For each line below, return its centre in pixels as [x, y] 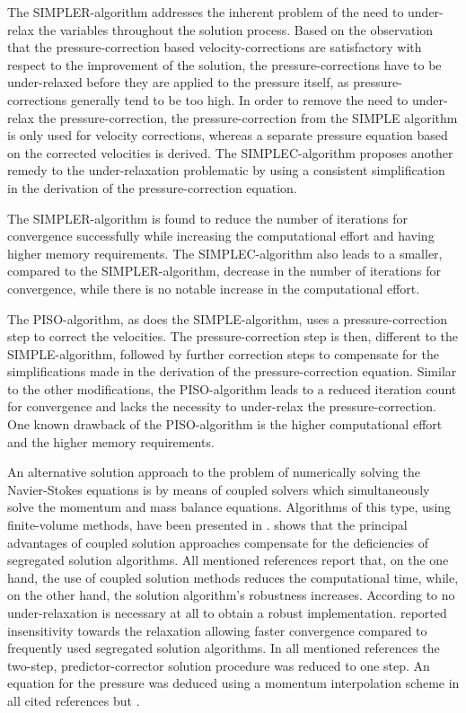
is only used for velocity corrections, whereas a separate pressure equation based [228, 135]
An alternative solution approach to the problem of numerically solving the [214, 472]
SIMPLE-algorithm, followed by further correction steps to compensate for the [223, 353]
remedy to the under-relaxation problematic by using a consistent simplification [226, 170]
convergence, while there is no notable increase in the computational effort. [214, 288]
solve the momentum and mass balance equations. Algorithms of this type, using [229, 507]
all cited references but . [74, 700]
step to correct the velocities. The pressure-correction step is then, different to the [233, 336]
